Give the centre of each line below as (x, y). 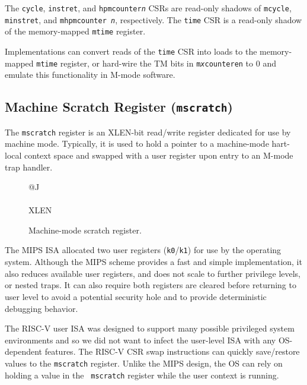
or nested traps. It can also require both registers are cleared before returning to (151, 285)
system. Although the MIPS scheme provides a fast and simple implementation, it (153, 262)
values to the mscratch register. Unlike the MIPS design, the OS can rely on (144, 363)
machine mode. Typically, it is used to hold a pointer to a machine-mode (137, 143)
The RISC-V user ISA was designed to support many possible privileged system (150, 328)
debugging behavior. (41, 308)
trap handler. (29, 167)
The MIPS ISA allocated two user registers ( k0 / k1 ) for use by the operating (143, 250)
